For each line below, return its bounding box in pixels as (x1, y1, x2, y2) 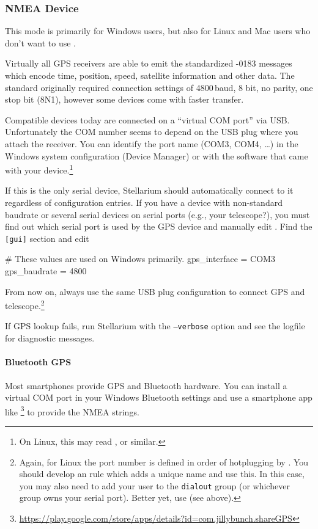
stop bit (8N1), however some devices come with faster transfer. (5, 93, 244, 106)
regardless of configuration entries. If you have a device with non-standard (5, 196, 283, 208)
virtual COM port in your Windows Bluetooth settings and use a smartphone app (5, 391, 312, 404)
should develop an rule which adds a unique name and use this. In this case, (19, 467, 305, 480)
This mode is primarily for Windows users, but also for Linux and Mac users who (5, 24, 311, 37)
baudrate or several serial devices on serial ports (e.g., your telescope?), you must (5, 208, 310, 221)
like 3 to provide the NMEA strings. (5, 403, 139, 418)
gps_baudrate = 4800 (5, 264, 87, 277)
